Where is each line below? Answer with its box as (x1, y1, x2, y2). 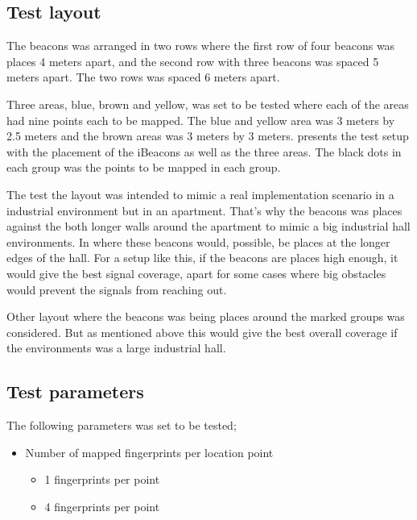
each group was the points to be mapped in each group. (6, 159, 281, 176)
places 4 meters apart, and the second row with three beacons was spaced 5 (6, 52, 379, 69)
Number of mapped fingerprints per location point (25, 443, 274, 460)
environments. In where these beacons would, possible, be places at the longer (6, 233, 390, 250)
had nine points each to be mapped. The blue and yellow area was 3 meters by (6, 111, 395, 128)
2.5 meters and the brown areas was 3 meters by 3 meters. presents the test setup (6, 127, 409, 144)
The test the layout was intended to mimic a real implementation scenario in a (6, 185, 394, 202)
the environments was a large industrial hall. (6, 339, 226, 356)
